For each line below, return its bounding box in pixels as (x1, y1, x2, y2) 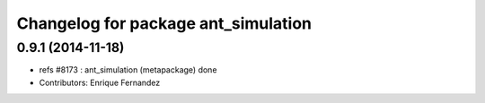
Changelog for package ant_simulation (16, 13, 312, 33)
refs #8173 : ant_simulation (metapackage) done (39, 64, 217, 75)
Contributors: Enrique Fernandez (39, 77, 161, 88)
